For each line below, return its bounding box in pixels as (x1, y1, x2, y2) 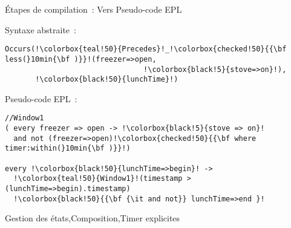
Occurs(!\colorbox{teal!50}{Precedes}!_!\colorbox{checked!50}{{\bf (5, 45, 287, 54)
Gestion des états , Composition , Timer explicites (5, 212, 180, 224)
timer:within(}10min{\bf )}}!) (5, 144, 131, 153)
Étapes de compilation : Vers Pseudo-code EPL (5, 3, 182, 15)
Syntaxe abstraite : (5, 23, 76, 36)
